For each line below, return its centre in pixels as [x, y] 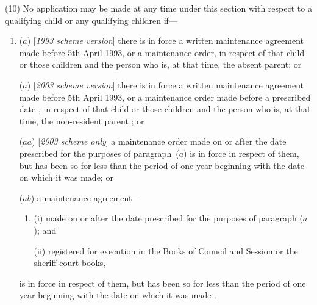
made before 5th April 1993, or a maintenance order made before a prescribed [165, 97]
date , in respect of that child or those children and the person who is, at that [165, 109]
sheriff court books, [70, 263]
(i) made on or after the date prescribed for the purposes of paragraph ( [168, 218]
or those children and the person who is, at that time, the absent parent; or [160, 64]
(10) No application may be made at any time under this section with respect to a [158, 8]
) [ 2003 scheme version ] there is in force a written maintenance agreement [166, 84]
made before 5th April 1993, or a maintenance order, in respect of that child [162, 52]
